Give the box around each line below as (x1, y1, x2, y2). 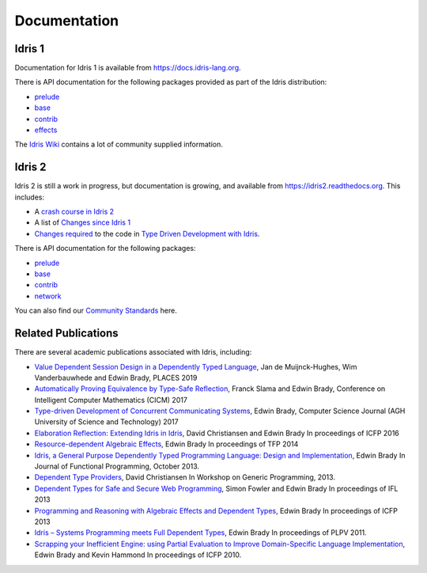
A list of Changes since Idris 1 (34, 218, 130, 227)
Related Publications (14, 327, 119, 340)
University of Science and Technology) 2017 (34, 417, 179, 427)
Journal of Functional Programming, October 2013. (34, 461, 200, 471)
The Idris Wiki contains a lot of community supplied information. (14, 139, 223, 150)
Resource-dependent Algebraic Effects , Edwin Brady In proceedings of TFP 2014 (34, 439, 299, 449)
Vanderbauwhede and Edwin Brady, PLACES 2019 (34, 373, 198, 382)
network (34, 291, 62, 301)
